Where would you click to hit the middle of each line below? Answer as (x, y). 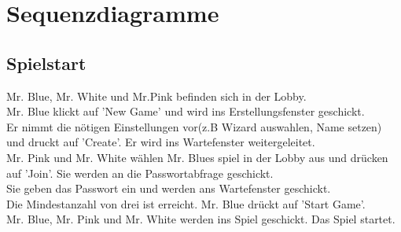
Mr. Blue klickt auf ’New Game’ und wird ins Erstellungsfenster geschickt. (186, 111)
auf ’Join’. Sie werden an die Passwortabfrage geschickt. (140, 173)
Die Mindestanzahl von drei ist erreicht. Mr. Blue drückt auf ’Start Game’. (186, 203)
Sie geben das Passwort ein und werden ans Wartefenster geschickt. (169, 188)
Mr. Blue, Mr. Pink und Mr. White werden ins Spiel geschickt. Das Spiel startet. (201, 219)
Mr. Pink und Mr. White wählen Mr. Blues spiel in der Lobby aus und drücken (197, 157)
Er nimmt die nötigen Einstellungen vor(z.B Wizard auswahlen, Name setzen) (194, 126)
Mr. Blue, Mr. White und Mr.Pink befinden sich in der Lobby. (156, 96)
